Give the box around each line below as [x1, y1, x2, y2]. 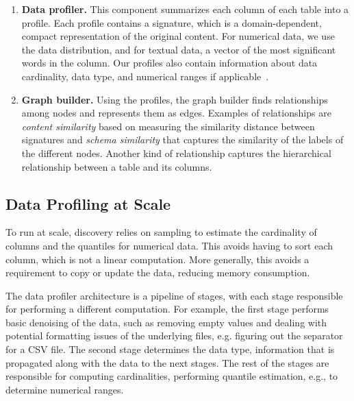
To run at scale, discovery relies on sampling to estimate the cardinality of [5, 225, 317, 239]
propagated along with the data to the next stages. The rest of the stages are [5, 355, 329, 369]
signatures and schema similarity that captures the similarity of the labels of [21, 132, 344, 147]
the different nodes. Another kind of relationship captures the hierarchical [21, 145, 331, 160]
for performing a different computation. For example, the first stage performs [5, 302, 329, 316]
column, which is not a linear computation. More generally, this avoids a [5, 252, 309, 266]
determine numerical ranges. [5, 382, 124, 396]
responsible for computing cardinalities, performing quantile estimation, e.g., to [5, 369, 338, 383]
